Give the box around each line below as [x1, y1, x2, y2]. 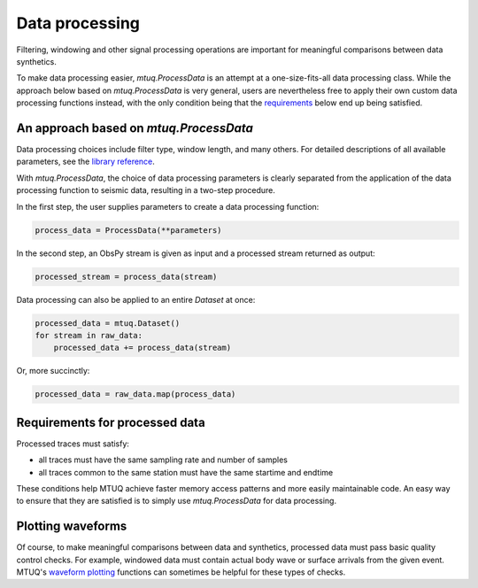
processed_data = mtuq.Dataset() [35, 318, 181, 328]
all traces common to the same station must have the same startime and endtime [38, 467, 334, 477]
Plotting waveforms [16, 519, 127, 534]
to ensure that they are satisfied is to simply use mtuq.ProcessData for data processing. [16, 496, 336, 507]
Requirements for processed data [16, 414, 205, 429]
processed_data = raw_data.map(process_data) [35, 390, 236, 399]
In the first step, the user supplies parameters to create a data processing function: [16, 201, 320, 212]
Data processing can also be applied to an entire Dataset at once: [16, 294, 256, 305]
